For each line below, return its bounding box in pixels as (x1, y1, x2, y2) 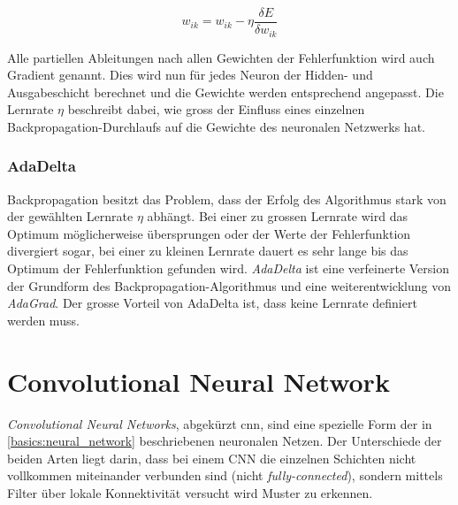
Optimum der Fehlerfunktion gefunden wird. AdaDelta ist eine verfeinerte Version (7, 259, 450, 278)
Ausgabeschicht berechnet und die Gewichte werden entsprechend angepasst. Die (7, 82, 444, 101)
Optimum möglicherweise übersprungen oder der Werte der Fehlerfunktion (7, 224, 411, 242)
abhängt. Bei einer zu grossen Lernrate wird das (147, 207, 408, 226)
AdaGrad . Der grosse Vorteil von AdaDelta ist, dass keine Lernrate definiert (7, 294, 417, 312)
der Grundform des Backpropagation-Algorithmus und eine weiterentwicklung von (7, 276, 451, 295)
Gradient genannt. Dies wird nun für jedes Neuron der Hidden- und (7, 65, 373, 84)
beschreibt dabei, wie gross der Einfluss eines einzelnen (67, 100, 365, 119)
